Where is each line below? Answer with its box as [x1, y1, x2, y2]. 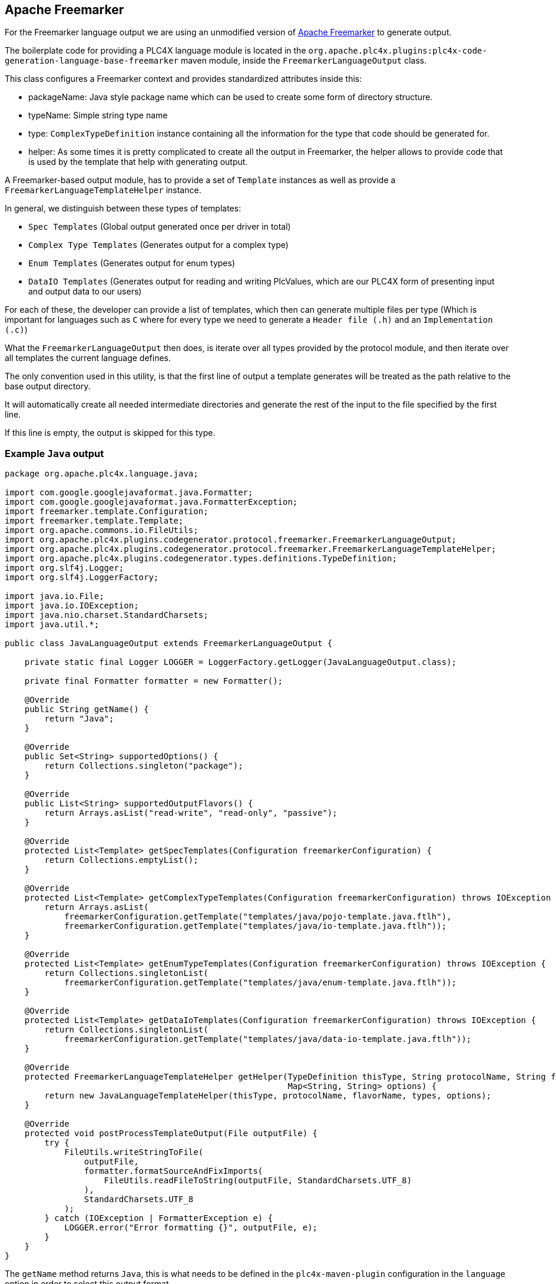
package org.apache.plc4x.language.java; [5, 469, 198, 479]
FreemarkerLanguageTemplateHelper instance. [5, 185, 201, 196]
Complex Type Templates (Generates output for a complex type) [28, 240, 289, 250]
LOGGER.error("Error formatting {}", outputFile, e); [64, 1223, 318, 1233]
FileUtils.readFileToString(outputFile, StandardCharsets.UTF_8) [104, 1176, 412, 1186]
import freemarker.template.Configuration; [5, 507, 208, 517]
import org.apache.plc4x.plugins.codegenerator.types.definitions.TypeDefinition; [5, 554, 397, 564]
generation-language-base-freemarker [5, 56, 179, 66]
